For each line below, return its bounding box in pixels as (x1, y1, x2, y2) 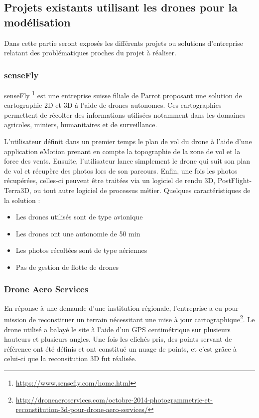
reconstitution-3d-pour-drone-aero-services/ (15, 404, 148, 415)
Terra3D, (4, 185, 31, 195)
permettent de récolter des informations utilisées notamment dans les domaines (4, 109, 246, 120)
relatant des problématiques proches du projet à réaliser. (4, 47, 176, 58)
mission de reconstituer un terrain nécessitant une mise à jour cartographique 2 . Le (4, 313, 255, 325)
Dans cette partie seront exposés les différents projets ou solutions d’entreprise (4, 37, 243, 48)
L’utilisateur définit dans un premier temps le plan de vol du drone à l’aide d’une (4, 136, 252, 147)
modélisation (4, 14, 71, 29)
